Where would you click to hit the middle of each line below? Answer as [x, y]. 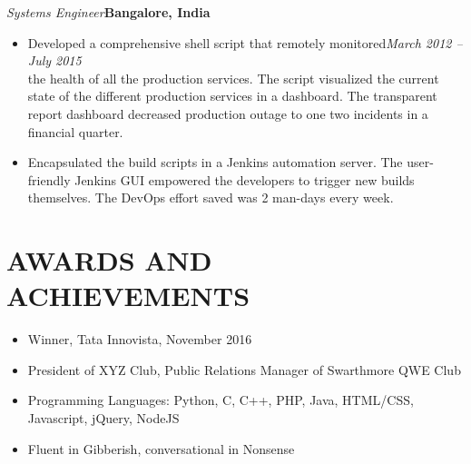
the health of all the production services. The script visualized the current [233, 78]
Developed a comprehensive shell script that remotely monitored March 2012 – [245, 42]
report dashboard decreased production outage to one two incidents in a [228, 113]
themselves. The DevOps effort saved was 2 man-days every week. [211, 197]
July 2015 [54, 60]
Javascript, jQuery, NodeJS [103, 418]
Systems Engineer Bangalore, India [108, 12]
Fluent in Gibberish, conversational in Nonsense [161, 448]
